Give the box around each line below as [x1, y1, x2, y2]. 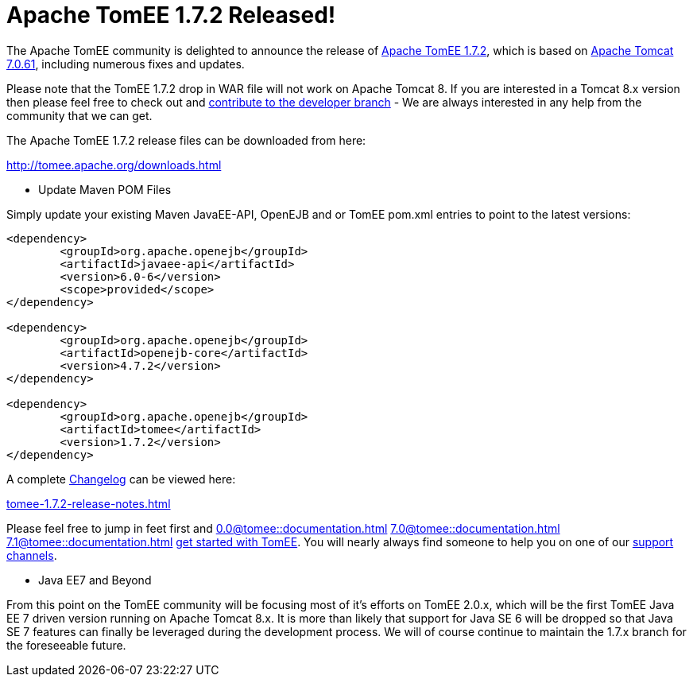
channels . [6, 548, 57, 562]
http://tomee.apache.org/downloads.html [6, 157, 222, 172]
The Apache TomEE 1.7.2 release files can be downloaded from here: [6, 133, 366, 147]
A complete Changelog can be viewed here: [6, 472, 236, 486]
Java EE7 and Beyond [38, 572, 152, 587]
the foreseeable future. [6, 638, 126, 652]
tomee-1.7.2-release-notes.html [6, 496, 171, 510]
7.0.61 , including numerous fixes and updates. [6, 56, 245, 71]
